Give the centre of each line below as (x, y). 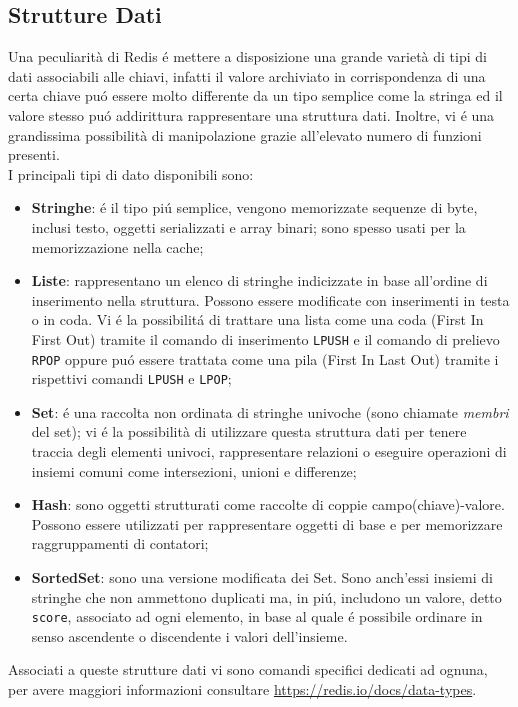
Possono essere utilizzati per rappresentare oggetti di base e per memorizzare (267, 523)
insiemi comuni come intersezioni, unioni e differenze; (194, 470)
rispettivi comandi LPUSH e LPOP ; (131, 378)
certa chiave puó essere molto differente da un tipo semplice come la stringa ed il (255, 95)
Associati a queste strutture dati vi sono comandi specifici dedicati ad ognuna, (248, 669)
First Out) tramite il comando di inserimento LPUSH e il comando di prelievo (265, 338)
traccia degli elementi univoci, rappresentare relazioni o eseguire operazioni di (269, 451)
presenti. (34, 154)
